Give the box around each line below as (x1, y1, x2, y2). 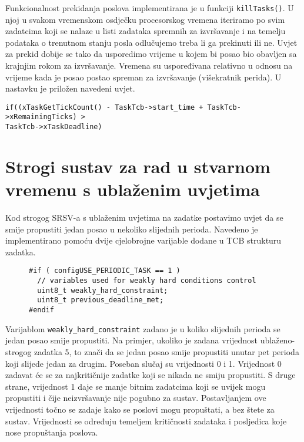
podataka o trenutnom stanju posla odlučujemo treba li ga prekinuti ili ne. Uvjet (5, 36, 298, 48)
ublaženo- (260, 334, 295, 346)
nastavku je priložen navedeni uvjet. (5, 82, 135, 95)
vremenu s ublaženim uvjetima (5, 177, 260, 201)
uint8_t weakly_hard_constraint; (37, 286, 168, 295)
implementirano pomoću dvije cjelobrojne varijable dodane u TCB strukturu (5, 234, 282, 247)
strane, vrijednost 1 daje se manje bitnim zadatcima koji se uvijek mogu (5, 380, 266, 392)
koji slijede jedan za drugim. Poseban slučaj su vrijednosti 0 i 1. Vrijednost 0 (5, 357, 282, 369)
